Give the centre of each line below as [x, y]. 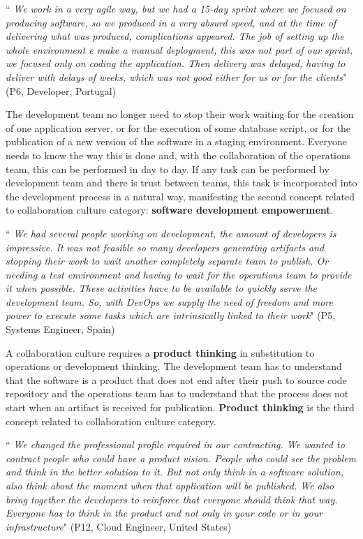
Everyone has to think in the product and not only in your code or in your [164, 513]
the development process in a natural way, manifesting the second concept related [180, 196]
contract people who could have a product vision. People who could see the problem [181, 458]
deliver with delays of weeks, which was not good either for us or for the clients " [176, 76]
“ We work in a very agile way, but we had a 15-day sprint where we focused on [176, 8]
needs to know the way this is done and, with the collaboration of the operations [178, 155]
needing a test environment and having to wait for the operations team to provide [179, 274]
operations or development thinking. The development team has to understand [174, 366]
